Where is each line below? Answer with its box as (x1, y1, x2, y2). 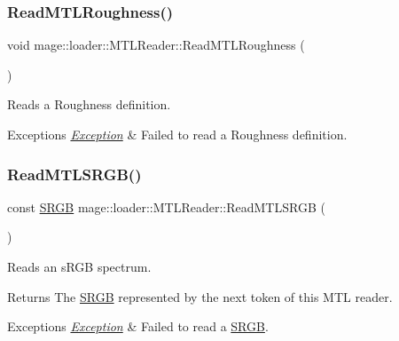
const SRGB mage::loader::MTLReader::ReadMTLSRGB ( (7, 197, 325, 216)
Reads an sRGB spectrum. (7, 258, 152, 275)
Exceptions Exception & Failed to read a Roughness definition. (7, 125, 348, 143)
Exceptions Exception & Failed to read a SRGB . (7, 317, 269, 336)
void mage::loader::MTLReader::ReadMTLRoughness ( (7, 36, 305, 54)
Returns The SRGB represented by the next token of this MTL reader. (7, 287, 393, 305)
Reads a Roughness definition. (7, 95, 171, 114)
